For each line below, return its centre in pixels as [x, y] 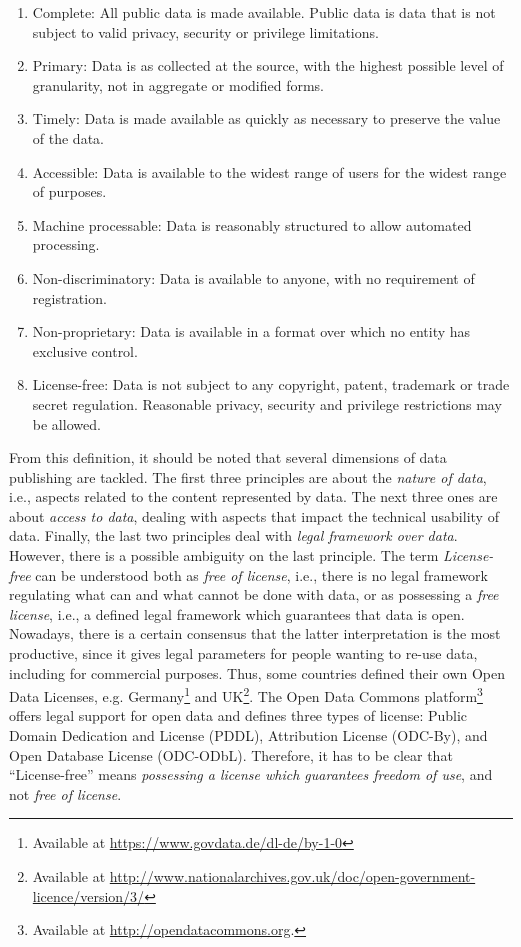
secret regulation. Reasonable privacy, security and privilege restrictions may [267, 403]
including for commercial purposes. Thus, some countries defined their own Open [257, 672]
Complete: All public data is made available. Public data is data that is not [264, 12]
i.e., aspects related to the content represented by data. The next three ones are [253, 496]
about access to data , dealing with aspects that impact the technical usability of [254, 515]
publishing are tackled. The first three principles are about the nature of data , [248, 476]
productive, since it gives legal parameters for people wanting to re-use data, [243, 653]
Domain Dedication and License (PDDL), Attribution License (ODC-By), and [248, 735]
